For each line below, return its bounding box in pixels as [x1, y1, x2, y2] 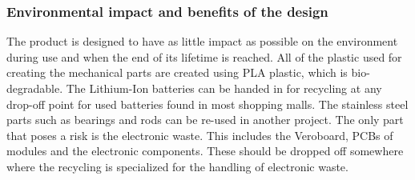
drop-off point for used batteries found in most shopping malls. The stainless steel [6, 95, 409, 112]
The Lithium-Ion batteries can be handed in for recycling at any [66, 80, 382, 96]
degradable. [6, 80, 63, 96]
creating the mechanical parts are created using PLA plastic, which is [6, 64, 348, 81]
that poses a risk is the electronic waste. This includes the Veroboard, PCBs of [6, 126, 393, 143]
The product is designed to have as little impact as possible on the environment [6, 33, 398, 50]
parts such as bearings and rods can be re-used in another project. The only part [6, 111, 404, 128]
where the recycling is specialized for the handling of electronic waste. [6, 158, 349, 174]
